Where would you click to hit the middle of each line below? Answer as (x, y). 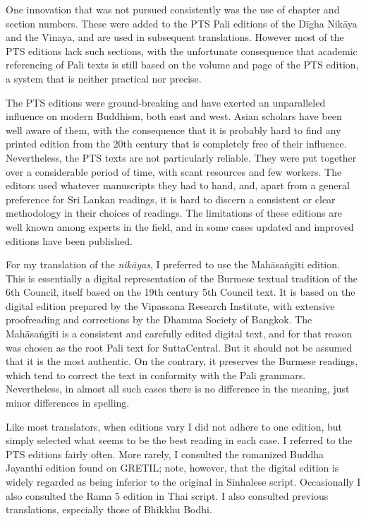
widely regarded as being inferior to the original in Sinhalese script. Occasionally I (183, 481)
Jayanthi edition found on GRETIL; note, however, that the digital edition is (172, 468)
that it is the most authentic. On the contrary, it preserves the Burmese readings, (182, 361)
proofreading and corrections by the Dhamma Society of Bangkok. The (159, 319)
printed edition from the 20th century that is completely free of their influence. (176, 144)
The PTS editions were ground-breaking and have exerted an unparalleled (166, 102)
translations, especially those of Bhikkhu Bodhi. (109, 509)
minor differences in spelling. (68, 403)
